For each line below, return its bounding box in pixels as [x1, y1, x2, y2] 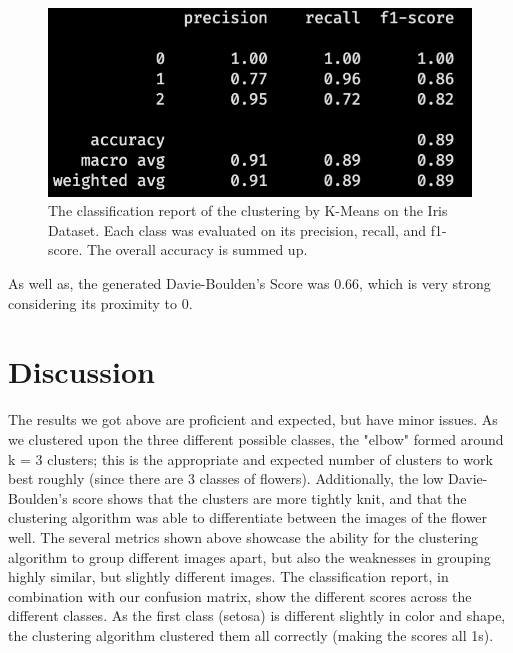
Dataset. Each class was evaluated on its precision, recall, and [48, 219, 427, 240]
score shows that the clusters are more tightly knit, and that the [72, 487, 467, 508]
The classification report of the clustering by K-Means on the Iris [48, 200, 448, 221]
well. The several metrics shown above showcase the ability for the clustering [8, 526, 478, 547]
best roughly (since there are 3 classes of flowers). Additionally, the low [8, 468, 444, 489]
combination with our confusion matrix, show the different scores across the [8, 585, 472, 606]
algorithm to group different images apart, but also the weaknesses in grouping [8, 546, 491, 567]
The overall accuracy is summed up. [86, 239, 308, 260]
